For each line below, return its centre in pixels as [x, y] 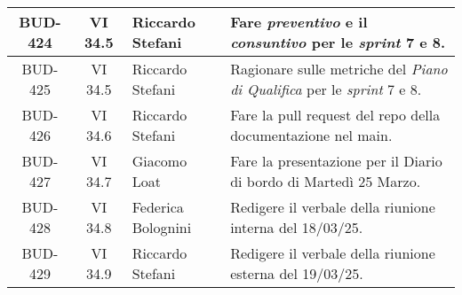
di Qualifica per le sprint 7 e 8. [326, 89]
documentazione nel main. [311, 135]
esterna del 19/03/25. [297, 273]
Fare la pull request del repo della [335, 115]
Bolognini [162, 227]
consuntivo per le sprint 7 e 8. [338, 42]
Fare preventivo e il [299, 22]
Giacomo [159, 161]
